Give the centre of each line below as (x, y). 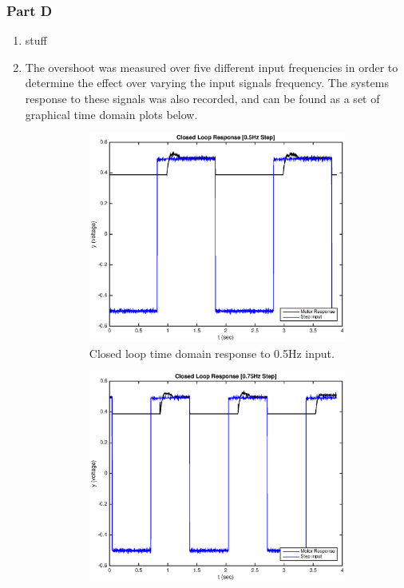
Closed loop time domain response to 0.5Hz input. (212, 353)
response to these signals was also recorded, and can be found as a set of (202, 98)
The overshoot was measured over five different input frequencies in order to (212, 67)
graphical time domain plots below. (111, 114)
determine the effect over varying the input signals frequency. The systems (207, 83)
